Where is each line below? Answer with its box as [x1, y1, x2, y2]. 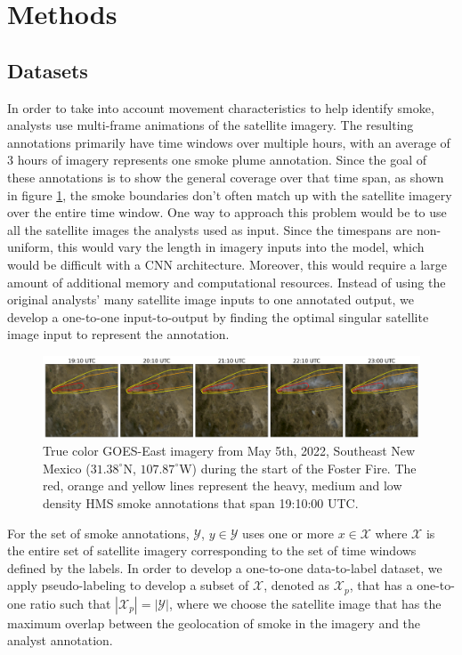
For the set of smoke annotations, [7, 523, 190, 542]
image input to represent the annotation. [7, 325, 230, 344]
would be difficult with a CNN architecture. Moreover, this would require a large [7, 255, 447, 273]
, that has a [349, 576, 413, 594]
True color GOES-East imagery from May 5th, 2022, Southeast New [43, 441, 416, 460]
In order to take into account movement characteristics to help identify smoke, [7, 98, 434, 117]
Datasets [7, 56, 88, 84]
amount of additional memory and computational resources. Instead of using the [7, 272, 446, 291]
